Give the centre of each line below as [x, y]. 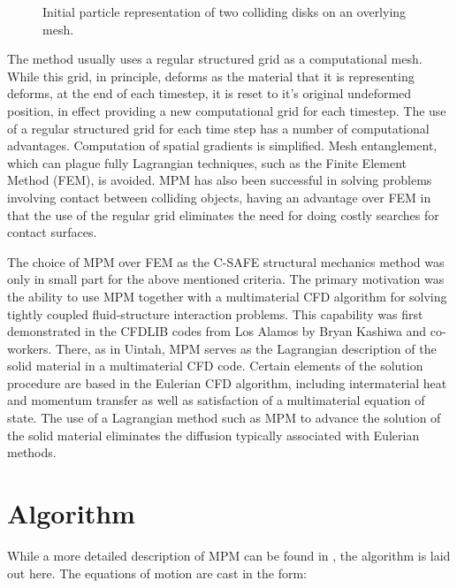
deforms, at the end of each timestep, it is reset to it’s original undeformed [209, 93]
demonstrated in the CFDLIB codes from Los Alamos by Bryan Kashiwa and [217, 331]
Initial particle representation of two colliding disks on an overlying [225, 11]
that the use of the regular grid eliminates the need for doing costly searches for [223, 214]
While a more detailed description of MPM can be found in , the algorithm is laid [229, 555]
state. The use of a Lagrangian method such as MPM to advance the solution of [224, 418]
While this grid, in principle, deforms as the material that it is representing [211, 76]
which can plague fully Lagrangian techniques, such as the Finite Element [207, 162]
